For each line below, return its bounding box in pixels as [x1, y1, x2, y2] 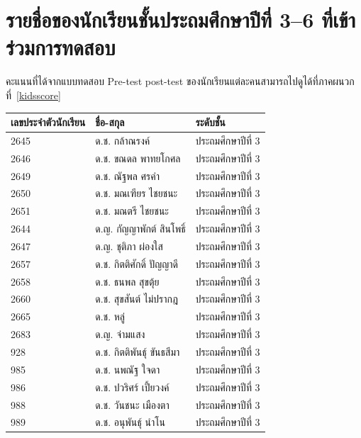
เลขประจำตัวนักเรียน [11, 115, 86, 129]
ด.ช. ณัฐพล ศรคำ [95, 168, 160, 183]
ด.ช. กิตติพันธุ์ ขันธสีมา [95, 344, 180, 359]
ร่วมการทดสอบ [6, 33, 116, 62]
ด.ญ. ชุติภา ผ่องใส [95, 238, 163, 253]
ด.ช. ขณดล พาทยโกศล [95, 150, 181, 165]
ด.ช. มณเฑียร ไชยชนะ [95, 186, 178, 201]
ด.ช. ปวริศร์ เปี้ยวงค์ [95, 379, 170, 394]
